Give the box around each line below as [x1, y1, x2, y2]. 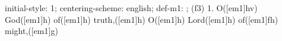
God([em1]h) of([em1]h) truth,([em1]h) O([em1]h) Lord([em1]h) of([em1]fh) [5, 13, 278, 25]
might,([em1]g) [5, 25, 58, 37]
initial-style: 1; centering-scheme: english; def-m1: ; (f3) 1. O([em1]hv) [5, 2, 258, 13]
